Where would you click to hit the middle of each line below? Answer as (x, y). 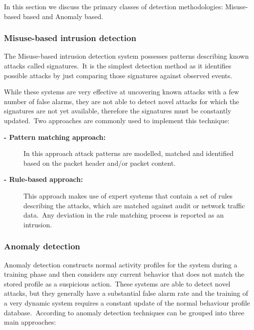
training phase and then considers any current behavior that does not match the (124, 274)
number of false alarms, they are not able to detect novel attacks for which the (122, 101)
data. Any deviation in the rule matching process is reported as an (124, 215)
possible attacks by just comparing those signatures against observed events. (118, 75)
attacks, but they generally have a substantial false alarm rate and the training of (126, 293)
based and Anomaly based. (63, 16)
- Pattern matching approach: (55, 137)
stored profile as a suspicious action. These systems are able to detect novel (117, 283)
